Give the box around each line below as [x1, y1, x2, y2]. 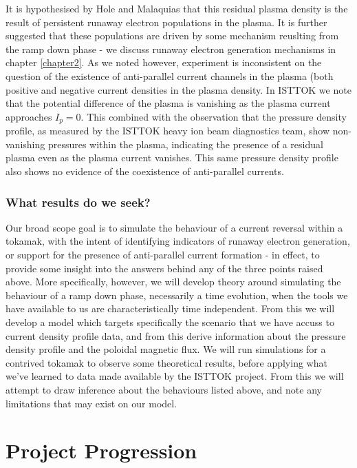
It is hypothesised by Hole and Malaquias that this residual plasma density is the [6, 1, 348, 15]
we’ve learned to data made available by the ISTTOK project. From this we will [6, 369, 344, 383]
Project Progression [6, 436, 197, 465]
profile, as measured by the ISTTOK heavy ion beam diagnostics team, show [6, 123, 329, 138]
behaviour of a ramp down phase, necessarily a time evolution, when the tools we [6, 287, 348, 302]
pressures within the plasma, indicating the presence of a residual [47, 136, 323, 151]
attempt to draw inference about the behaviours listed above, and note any [6, 382, 322, 396]
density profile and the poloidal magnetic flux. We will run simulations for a [6, 342, 326, 356]
